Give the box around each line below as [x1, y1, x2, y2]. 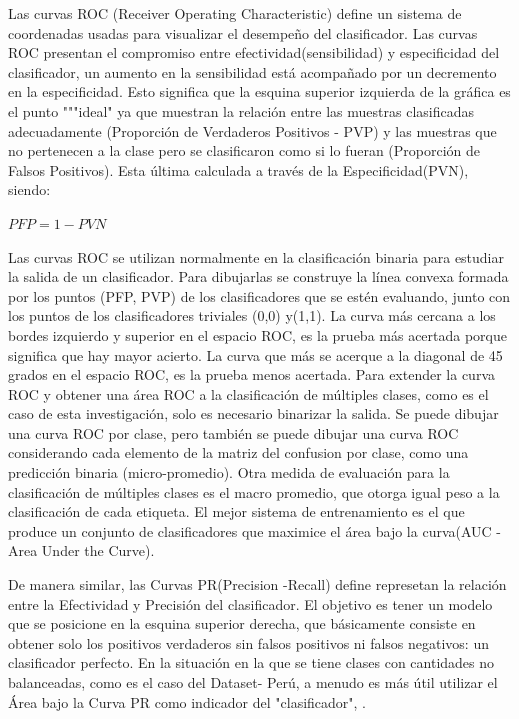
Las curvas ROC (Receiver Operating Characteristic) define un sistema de [8, 3, 462, 23]
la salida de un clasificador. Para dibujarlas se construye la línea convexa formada [8, 266, 509, 287]
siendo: [8, 179, 51, 200]
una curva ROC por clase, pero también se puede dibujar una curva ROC [8, 422, 459, 443]
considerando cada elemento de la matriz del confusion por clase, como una [8, 442, 469, 463]
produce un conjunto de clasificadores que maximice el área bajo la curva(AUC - [8, 520, 502, 541]
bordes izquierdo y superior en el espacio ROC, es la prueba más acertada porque [8, 324, 507, 345]
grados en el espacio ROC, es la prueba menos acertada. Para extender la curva [8, 364, 495, 385]
